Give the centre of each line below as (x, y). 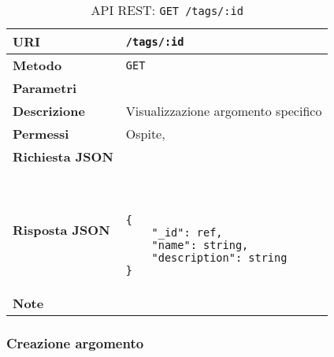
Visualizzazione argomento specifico (224, 111)
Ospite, (145, 134)
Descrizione (49, 111)
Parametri (45, 88)
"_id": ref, (187, 232)
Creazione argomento (75, 342)
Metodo (37, 65)
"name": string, (200, 245)
